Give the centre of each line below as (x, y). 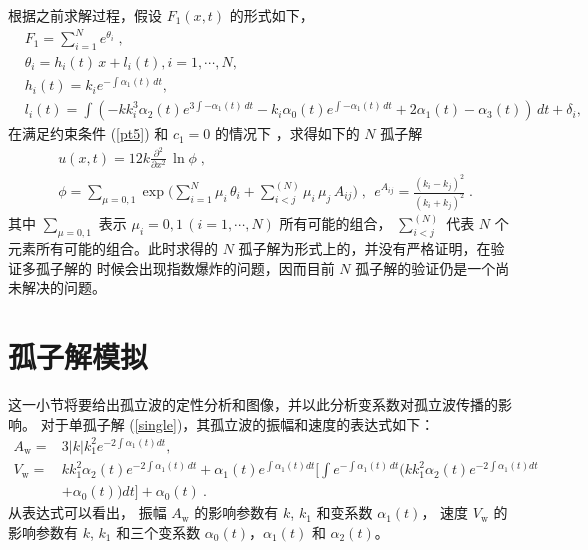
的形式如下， (271, 15)
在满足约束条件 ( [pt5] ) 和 (88, 133)
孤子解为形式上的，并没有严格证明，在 (364, 248)
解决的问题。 (63, 287)
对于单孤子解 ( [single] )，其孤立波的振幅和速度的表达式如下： (237, 423)
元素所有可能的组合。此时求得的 (113, 248)
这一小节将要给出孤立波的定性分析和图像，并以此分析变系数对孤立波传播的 (253, 404)
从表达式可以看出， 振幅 (87, 512)
